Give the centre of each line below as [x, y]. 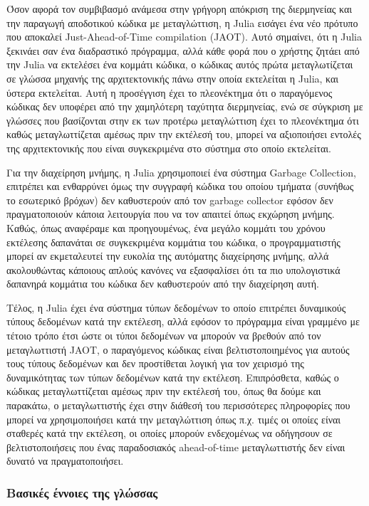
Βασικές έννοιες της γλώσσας [82, 492]
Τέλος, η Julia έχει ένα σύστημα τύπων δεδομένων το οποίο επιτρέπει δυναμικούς [176, 307]
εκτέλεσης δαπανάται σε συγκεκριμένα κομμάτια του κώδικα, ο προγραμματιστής [173, 242]
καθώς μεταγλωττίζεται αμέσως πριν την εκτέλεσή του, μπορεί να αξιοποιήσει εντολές [184, 134]
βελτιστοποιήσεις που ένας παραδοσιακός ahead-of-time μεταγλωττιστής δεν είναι [176, 447]
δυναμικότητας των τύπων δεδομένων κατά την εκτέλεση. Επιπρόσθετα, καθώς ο [173, 377]
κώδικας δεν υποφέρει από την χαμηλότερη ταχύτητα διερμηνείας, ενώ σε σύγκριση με [185, 106]
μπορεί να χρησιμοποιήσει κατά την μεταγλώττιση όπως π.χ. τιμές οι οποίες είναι [174, 419]
